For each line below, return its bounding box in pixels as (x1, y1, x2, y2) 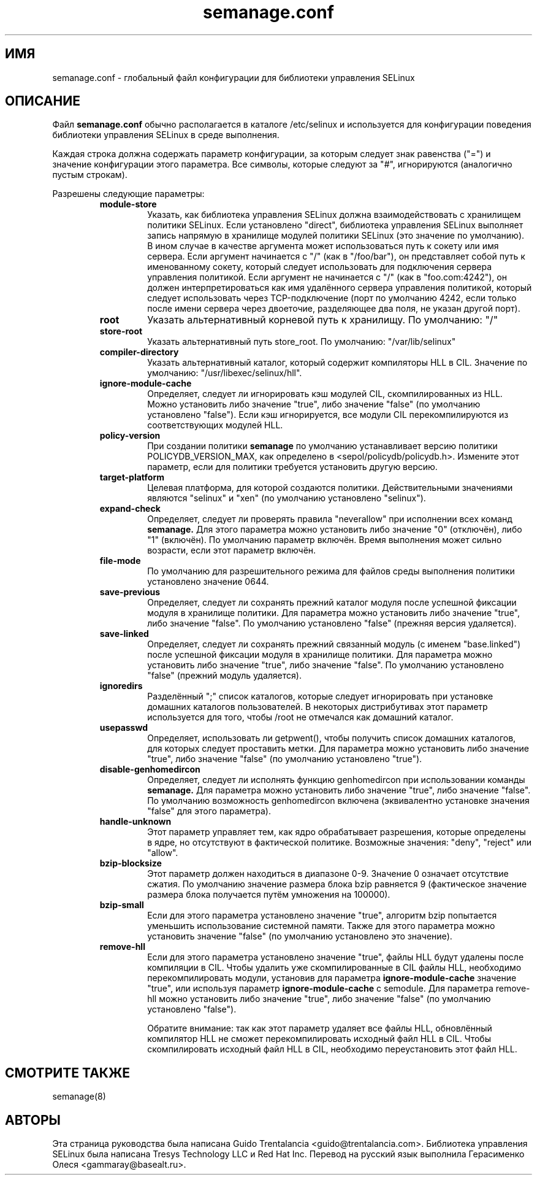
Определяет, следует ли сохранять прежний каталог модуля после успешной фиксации (147, 597, 517, 608)
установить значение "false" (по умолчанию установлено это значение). (147, 931, 452, 942)
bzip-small (99, 900, 144, 911)
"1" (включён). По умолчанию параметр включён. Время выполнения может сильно (147, 534, 502, 546)
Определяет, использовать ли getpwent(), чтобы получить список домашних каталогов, (147, 733, 516, 744)
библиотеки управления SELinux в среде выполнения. (52, 129, 280, 141)
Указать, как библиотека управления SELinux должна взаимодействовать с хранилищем (147, 209, 521, 220)
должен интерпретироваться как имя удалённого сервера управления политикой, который (147, 282, 532, 293)
